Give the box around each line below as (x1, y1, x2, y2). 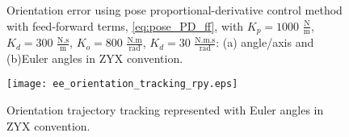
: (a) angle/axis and (216, 34, 314, 51)
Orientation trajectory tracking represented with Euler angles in (6, 102, 324, 118)
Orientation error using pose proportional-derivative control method (6, 2, 343, 18)
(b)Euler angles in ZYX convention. (6, 49, 183, 66)
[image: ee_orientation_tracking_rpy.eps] (6, 78, 238, 90)
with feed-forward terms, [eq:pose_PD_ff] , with (6, 17, 244, 34)
